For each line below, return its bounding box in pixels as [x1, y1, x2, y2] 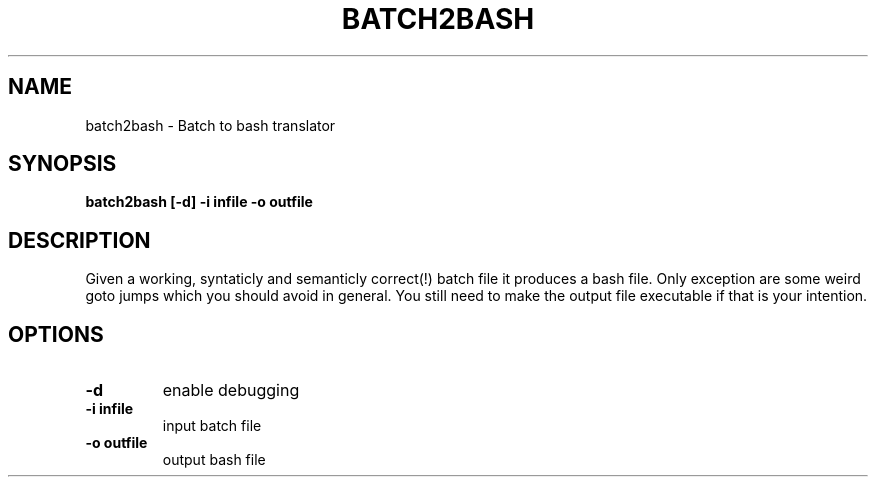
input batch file [162, 417, 262, 435]
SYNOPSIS [8, 151, 117, 177]
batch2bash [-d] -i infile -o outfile [85, 193, 313, 211]
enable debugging [162, 380, 300, 401]
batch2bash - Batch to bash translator [85, 116, 336, 134]
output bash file [162, 451, 266, 469]
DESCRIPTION [8, 227, 151, 253]
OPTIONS [8, 321, 104, 347]
